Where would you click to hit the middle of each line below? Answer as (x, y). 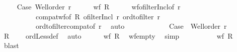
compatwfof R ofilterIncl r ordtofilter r (98, 16)
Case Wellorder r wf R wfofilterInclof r (99, 6)
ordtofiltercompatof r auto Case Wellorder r (131, 26)
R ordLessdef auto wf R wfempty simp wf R (118, 35)
